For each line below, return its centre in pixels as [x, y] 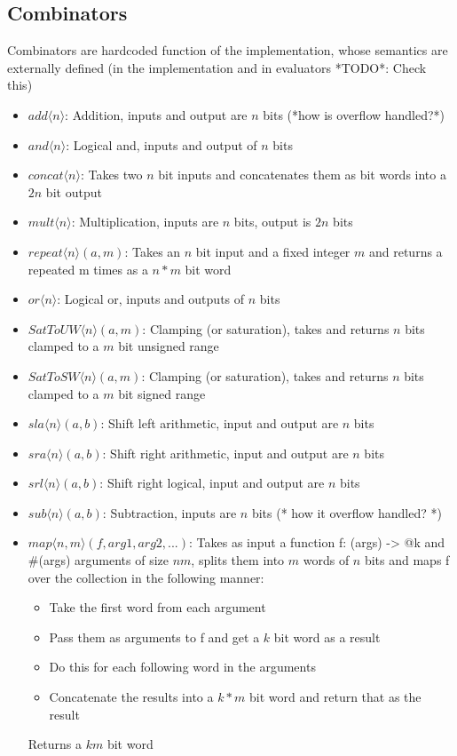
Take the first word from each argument [158, 607]
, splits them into [238, 560]
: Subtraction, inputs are [169, 512]
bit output [74, 191]
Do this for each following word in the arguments [182, 667]
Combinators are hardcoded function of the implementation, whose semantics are [228, 50]
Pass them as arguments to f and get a [154, 637]
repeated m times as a [88, 269]
